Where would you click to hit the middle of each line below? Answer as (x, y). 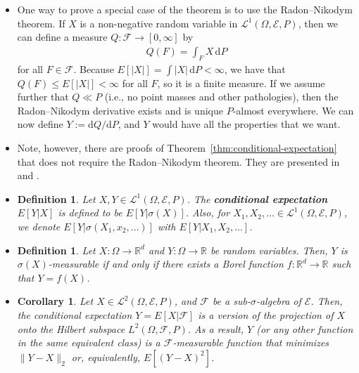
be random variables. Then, (269, 250)
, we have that (255, 68)
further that (43, 97)
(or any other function (305, 328)
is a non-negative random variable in (159, 23)
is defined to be (90, 212)
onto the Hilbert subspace (71, 328)
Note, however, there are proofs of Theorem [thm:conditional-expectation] (177, 147)
